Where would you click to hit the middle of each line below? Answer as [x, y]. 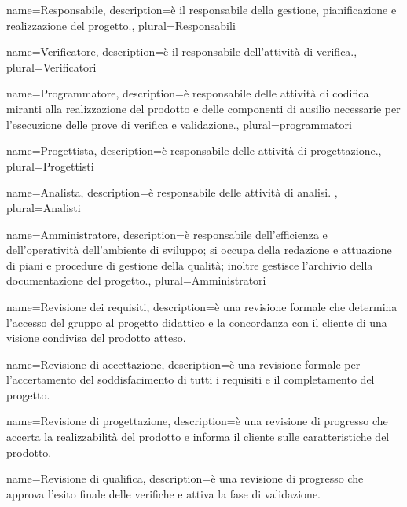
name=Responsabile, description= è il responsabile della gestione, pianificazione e [202, 9]
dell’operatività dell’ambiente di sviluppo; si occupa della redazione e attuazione [199, 250]
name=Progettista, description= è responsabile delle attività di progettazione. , [194, 151]
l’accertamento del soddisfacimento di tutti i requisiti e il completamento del [191, 379]
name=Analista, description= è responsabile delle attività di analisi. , [172, 192]
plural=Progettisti [50, 165]
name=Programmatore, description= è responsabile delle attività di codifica [188, 93]
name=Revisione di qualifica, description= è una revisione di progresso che [185, 478]
